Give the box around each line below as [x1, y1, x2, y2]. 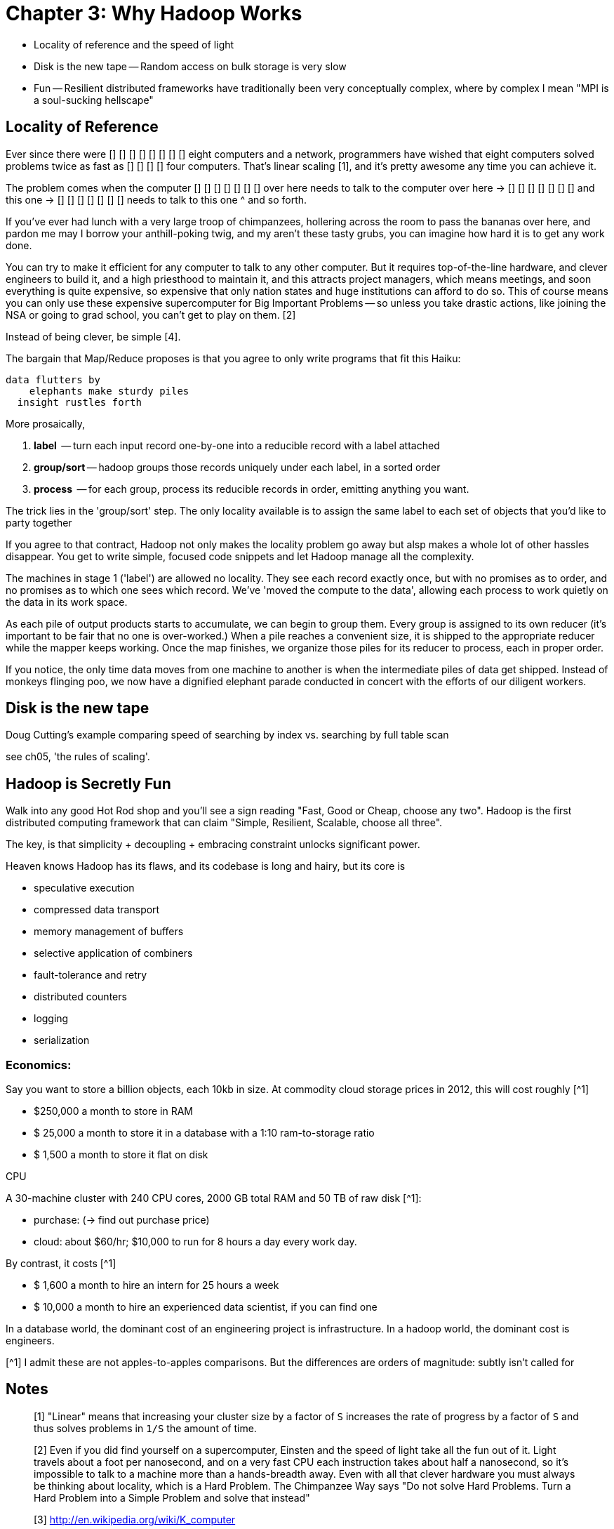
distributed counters [34, 991, 127, 1003]
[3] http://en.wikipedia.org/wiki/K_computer [34, 1513, 236, 1525]
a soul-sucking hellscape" [34, 93, 154, 106]
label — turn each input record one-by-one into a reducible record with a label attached [34, 439, 440, 451]
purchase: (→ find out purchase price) [34, 1214, 210, 1226]
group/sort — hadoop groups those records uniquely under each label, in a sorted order [34, 461, 441, 473]
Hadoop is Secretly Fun [6, 774, 171, 793]
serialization [34, 1034, 90, 1047]
